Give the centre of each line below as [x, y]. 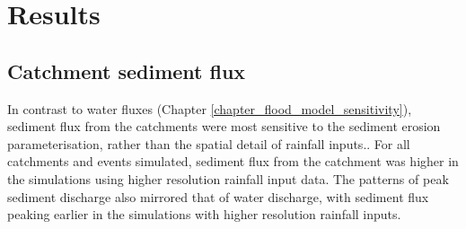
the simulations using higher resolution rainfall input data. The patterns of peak [228, 178]
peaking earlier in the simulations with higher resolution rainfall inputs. [204, 214]
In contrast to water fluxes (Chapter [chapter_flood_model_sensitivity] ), [210, 108]
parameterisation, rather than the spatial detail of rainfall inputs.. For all [209, 143]
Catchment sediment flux [127, 70]
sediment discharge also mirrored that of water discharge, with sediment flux [218, 196]
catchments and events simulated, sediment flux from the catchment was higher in [233, 161]
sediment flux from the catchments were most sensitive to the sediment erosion [224, 126]
